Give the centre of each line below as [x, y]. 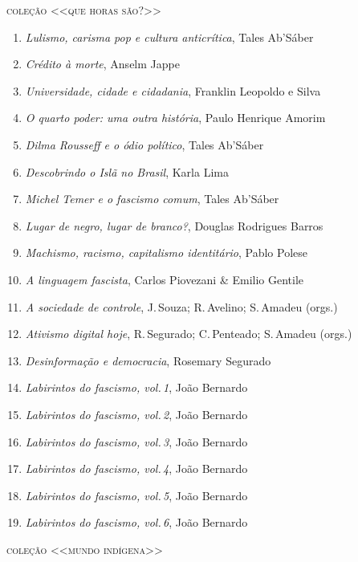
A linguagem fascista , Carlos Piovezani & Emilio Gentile [165, 279]
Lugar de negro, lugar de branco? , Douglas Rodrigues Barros [174, 225]
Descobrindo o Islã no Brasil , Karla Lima [127, 171]
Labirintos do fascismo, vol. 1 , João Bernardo [136, 387]
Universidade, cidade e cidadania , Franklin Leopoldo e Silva [173, 90]
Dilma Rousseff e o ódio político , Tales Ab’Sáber [144, 144]
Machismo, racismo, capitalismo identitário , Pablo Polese [167, 252]
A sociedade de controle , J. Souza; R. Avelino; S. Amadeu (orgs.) [181, 306]
